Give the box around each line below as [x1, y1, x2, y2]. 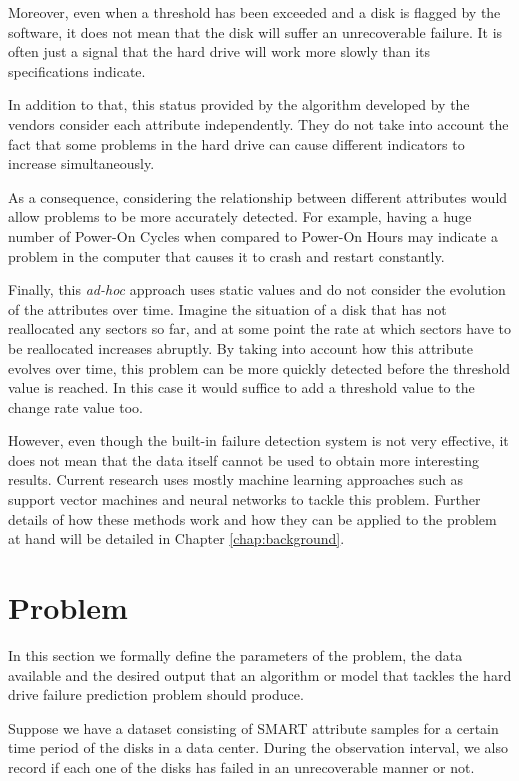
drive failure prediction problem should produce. [8, 684, 304, 705]
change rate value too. [8, 396, 143, 417]
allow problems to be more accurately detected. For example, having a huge [8, 206, 472, 227]
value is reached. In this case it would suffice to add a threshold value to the [8, 377, 475, 398]
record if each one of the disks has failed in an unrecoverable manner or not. [8, 756, 475, 777]
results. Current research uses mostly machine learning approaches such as [8, 469, 464, 490]
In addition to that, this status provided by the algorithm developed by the [8, 94, 470, 115]
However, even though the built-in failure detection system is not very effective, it [8, 430, 509, 451]
